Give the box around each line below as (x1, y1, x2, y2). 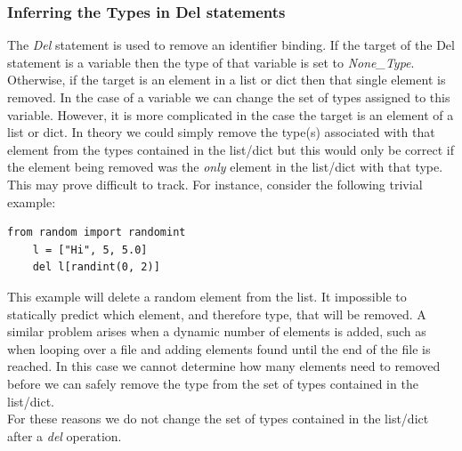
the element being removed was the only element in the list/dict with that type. (7, 157, 443, 176)
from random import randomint (7, 226, 186, 239)
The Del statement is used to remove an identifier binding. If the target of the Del (7, 36, 455, 54)
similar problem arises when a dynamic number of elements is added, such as (7, 322, 426, 341)
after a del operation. (7, 426, 122, 445)
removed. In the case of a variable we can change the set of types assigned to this (7, 88, 450, 106)
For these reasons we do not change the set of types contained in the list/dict (7, 409, 429, 428)
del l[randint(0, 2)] (32, 261, 160, 274)
